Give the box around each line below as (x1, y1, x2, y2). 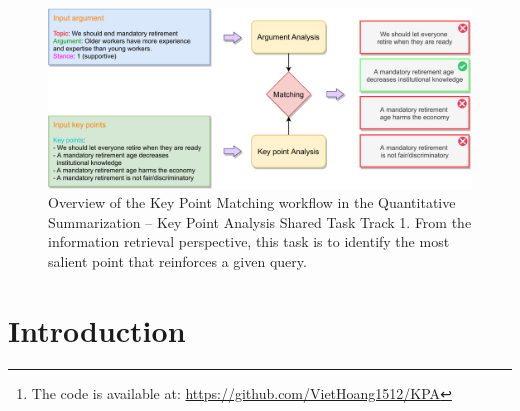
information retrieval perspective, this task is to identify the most (48, 231, 450, 252)
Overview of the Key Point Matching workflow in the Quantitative (48, 192, 456, 213)
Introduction (8, 309, 186, 350)
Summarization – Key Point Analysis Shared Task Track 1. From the (48, 211, 472, 232)
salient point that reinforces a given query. (48, 250, 307, 271)
